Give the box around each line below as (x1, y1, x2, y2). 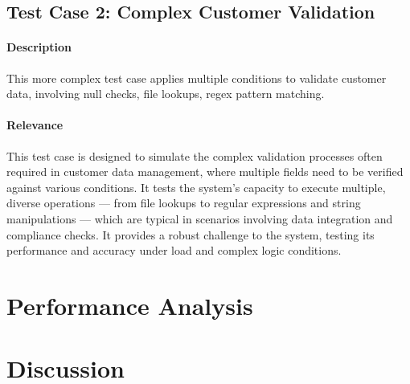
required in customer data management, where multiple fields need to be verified (6, 163, 404, 180)
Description (6, 39, 72, 55)
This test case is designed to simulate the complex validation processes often (6, 147, 383, 164)
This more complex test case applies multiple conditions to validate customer (6, 69, 387, 86)
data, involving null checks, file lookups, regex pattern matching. (6, 85, 325, 102)
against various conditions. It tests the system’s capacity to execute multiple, (6, 178, 386, 195)
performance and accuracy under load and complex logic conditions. (6, 242, 342, 259)
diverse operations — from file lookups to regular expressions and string (6, 194, 361, 211)
